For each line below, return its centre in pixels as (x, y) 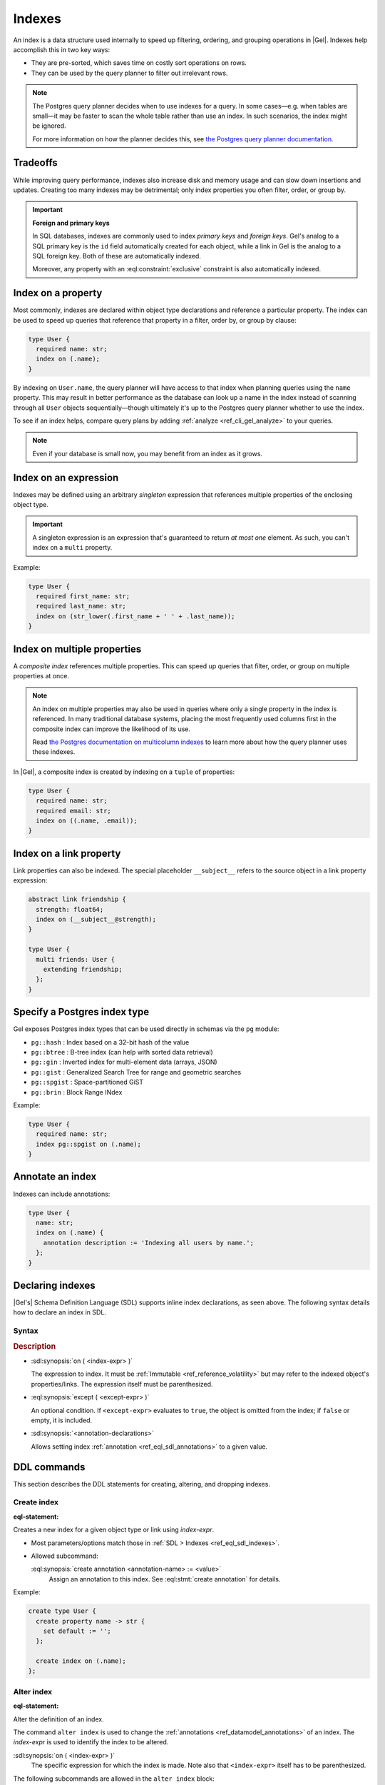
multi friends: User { (76, 959)
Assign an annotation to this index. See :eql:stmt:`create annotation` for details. (165, 1579)
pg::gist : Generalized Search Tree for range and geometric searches (136, 1072)
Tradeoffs (36, 163)
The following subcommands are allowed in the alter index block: (114, 1779)
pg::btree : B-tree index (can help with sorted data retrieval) (122, 1052)
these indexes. (54, 752)
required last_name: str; (81, 606)
